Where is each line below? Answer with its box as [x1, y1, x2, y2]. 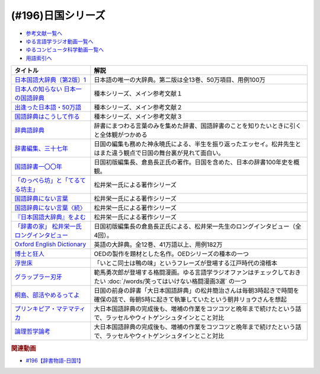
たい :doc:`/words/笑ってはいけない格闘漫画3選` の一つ [94, 277, 247, 286]
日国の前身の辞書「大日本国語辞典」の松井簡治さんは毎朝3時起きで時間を [94, 287, 299, 295]
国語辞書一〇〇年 [14, 163, 62, 171]
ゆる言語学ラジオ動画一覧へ [25, 37, 94, 45]
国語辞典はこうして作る [14, 113, 80, 121]
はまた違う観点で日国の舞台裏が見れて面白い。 [94, 149, 225, 157]
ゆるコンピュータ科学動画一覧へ [25, 46, 104, 53]
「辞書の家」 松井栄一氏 [14, 223, 82, 231]
